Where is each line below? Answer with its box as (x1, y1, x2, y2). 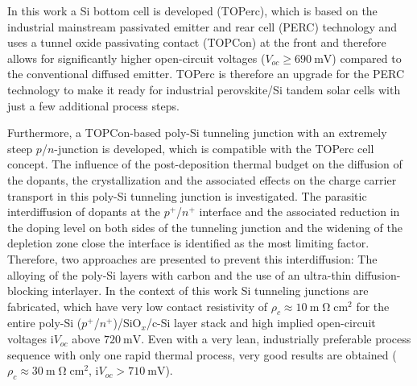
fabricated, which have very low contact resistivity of (7, 297, 268, 314)
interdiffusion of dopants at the (7, 203, 160, 220)
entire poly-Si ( (7, 314, 82, 331)
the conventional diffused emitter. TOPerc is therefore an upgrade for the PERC (7, 65, 405, 82)
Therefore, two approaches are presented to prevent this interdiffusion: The (7, 250, 378, 267)
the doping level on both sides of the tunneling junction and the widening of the (7, 218, 403, 235)
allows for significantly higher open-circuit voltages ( (7, 49, 266, 66)
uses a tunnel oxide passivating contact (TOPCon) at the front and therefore (7, 34, 386, 51)
